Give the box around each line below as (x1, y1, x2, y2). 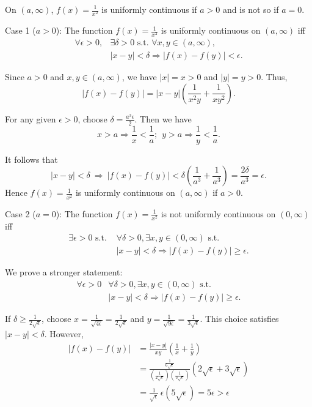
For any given (5, 112, 56, 125)
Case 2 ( (5, 207, 36, 220)
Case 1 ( (5, 24, 36, 37)
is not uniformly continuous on (161, 207, 276, 220)
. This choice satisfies (200, 312, 279, 325)
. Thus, (261, 70, 288, 83)
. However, (44, 327, 84, 340)
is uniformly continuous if (101, 3, 197, 15)
